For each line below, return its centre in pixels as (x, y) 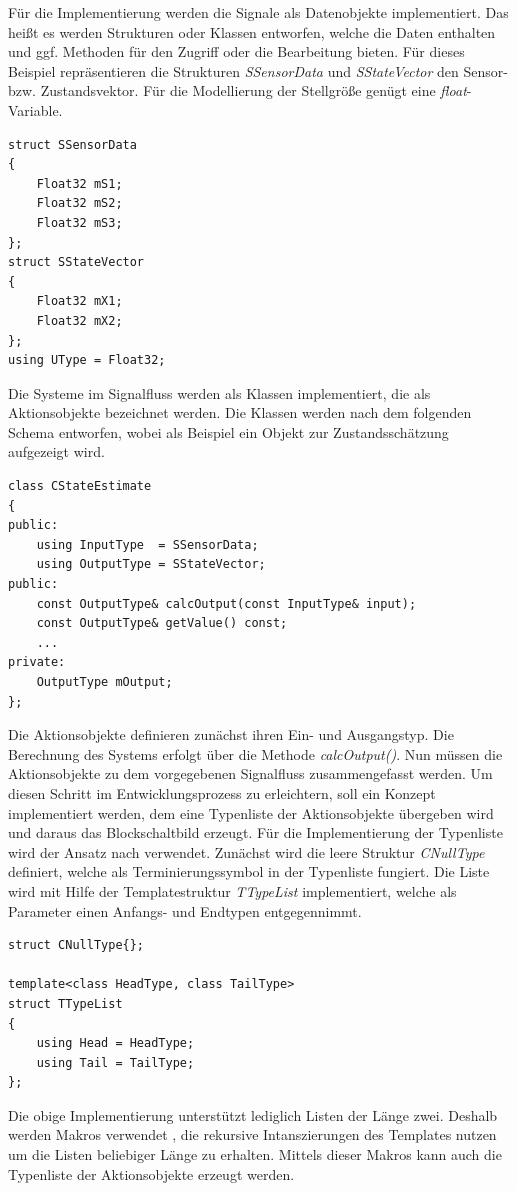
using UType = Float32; (87, 360)
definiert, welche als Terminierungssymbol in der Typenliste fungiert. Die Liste (249, 871)
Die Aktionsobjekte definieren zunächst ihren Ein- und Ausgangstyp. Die (231, 734)
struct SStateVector (76, 262)
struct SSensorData (72, 144)
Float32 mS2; (79, 203)
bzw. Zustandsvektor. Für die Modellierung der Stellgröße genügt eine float (237, 90)
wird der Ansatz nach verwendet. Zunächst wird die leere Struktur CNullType (246, 851)
